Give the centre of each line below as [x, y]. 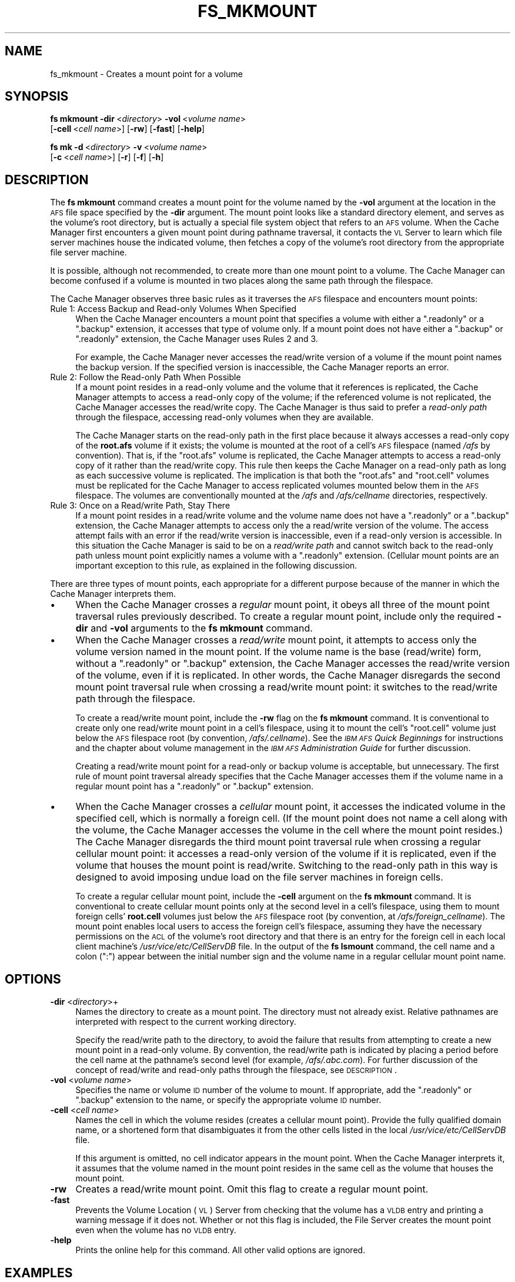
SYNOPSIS [37, 97]
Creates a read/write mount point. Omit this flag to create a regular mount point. [252, 1189]
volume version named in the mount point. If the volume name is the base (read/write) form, [278, 652]
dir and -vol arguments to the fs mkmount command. [194, 628]
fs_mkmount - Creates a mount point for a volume [146, 74]
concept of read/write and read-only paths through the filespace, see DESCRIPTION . [236, 1070]
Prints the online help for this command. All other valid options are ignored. [220, 1250]
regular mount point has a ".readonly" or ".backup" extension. [195, 786]
